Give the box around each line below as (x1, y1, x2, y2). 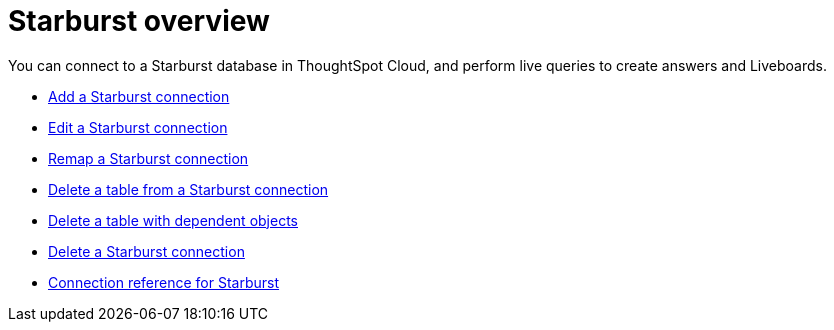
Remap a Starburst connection (48, 149, 249, 167)
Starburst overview (8, 4, 270, 38)
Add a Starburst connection (48, 87, 230, 105)
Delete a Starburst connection (48, 242, 245, 260)
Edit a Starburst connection (48, 118, 228, 136)
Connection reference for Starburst (48, 273, 280, 291)
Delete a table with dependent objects (48, 211, 298, 229)
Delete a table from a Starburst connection (48, 180, 329, 198)
